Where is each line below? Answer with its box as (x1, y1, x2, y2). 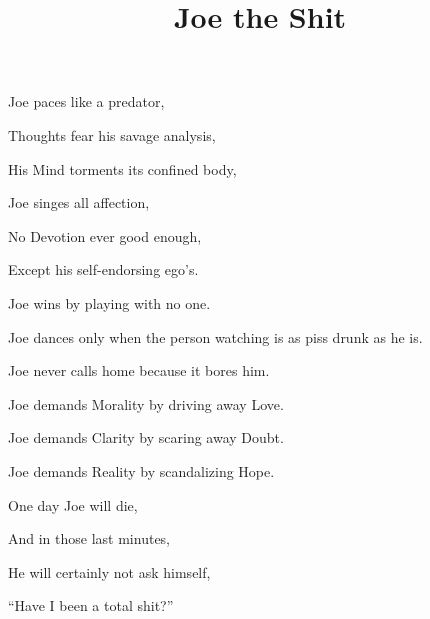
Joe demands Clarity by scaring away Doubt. (8, 427, 284, 448)
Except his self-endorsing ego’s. (8, 259, 199, 280)
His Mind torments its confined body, (8, 158, 237, 179)
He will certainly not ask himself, (8, 561, 211, 582)
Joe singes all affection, (8, 192, 150, 213)
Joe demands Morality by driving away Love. (8, 393, 284, 414)
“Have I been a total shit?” (8, 595, 174, 616)
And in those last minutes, (8, 528, 171, 549)
